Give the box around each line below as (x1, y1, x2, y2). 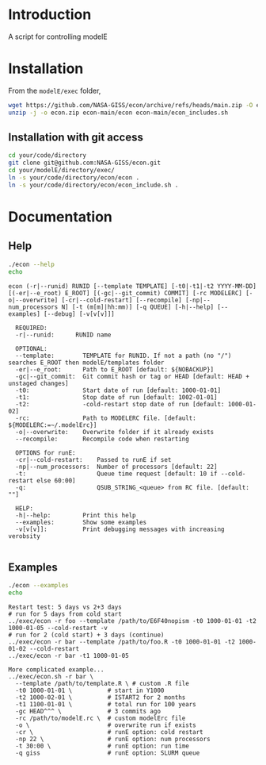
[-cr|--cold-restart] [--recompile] (61, 296, 182, 304)
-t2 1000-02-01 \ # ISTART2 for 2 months (15, 694, 186, 702)
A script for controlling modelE (8, 32, 108, 41)
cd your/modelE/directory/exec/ (8, 167, 115, 175)
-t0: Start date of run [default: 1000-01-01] (15, 386, 222, 394)
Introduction (8, 6, 92, 24)
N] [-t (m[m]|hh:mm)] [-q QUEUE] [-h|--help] (61, 303, 215, 311)
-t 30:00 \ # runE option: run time (15, 742, 190, 751)
